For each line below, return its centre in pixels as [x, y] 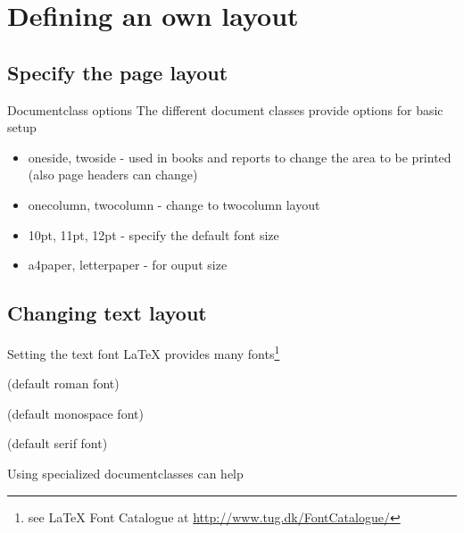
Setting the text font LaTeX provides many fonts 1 [144, 352]
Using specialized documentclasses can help [125, 473]
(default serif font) [58, 443]
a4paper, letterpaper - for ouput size [128, 265]
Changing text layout [107, 313]
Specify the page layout [118, 72]
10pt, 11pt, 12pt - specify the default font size [153, 234]
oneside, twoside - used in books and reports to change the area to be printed [240, 157]
